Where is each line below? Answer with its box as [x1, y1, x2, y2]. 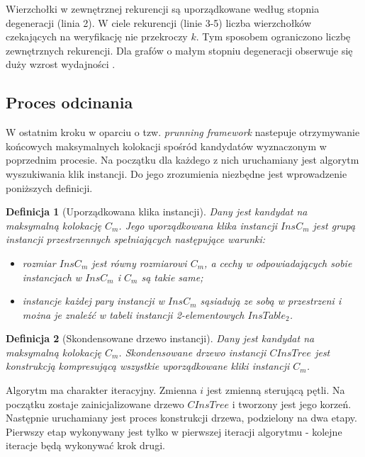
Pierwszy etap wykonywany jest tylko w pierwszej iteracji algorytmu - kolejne [6, 424, 342, 439]
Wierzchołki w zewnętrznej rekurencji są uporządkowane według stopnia [6, 1, 320, 16]
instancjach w [22, 269, 82, 284]
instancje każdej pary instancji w [22, 293, 164, 308]
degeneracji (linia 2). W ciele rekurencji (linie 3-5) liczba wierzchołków [6, 15, 312, 30]
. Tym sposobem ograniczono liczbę [196, 29, 351, 44]
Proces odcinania [6, 91, 133, 113]
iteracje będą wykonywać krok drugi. [6, 438, 165, 453]
